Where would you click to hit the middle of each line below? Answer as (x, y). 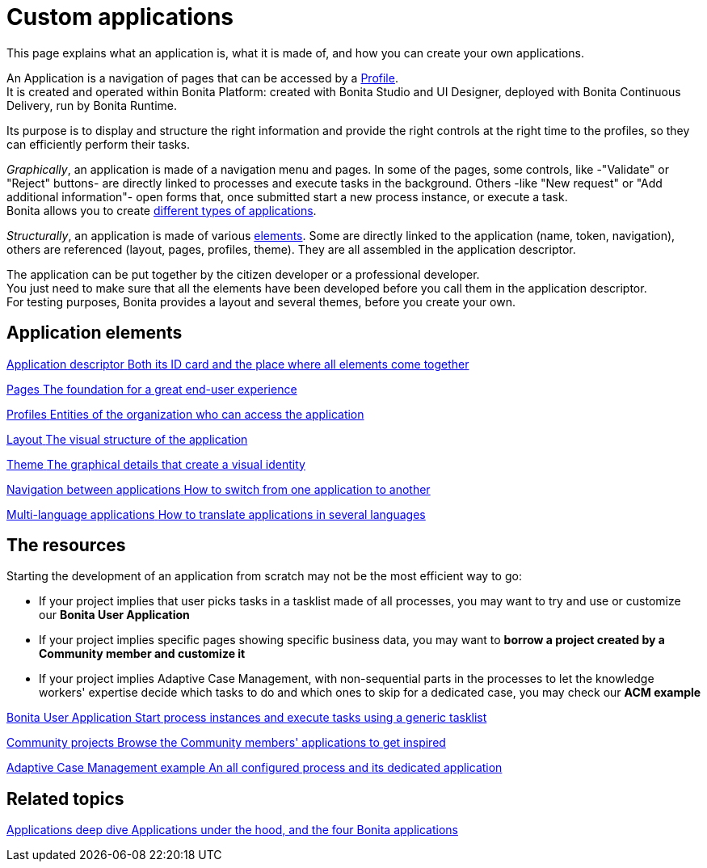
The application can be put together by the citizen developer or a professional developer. (243, 274)
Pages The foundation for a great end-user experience (152, 389)
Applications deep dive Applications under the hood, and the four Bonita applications (232, 830)
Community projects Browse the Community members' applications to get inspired (226, 743)
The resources (66, 546)
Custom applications (120, 17)
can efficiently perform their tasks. (98, 144)
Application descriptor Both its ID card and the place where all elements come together (238, 364)
